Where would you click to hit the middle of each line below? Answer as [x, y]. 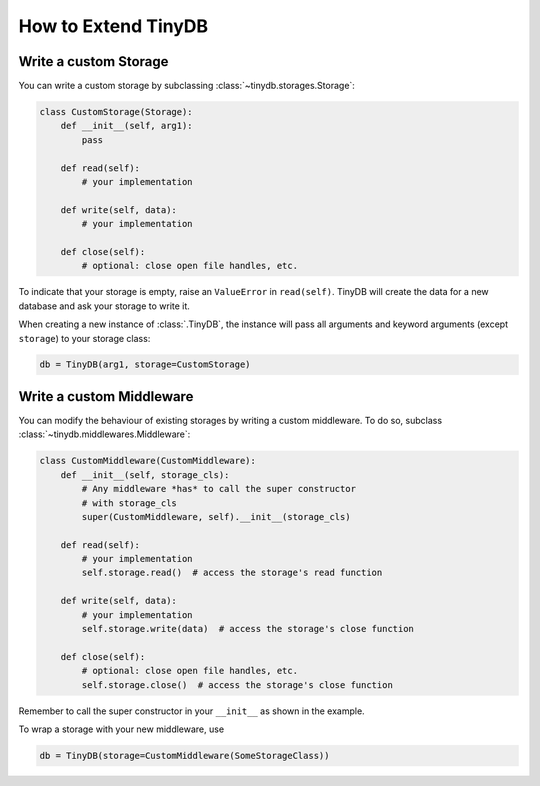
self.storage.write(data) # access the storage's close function [248, 629]
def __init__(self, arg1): [127, 126]
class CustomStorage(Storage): [116, 112]
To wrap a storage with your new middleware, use [121, 729]
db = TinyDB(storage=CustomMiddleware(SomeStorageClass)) [184, 755]
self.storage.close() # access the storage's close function [237, 684]
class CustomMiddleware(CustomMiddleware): [148, 461]
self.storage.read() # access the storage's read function [232, 573]
